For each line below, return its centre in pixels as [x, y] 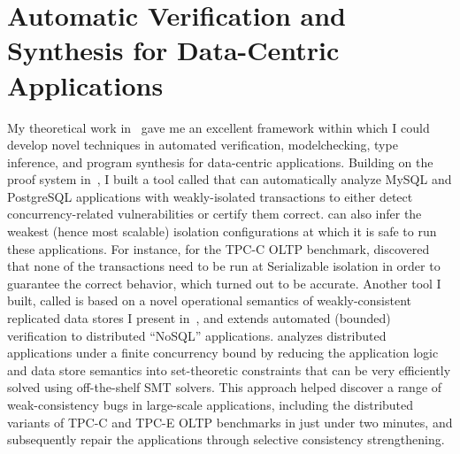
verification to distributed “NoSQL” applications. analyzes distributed [197, 335]
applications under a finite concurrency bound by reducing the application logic [223, 353]
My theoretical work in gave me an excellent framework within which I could [218, 127]
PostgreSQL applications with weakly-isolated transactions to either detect [210, 196]
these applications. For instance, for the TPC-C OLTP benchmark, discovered [218, 248]
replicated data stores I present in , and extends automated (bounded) [199, 318]
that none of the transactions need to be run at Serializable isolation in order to [224, 266]
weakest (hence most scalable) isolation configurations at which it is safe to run [222, 231]
